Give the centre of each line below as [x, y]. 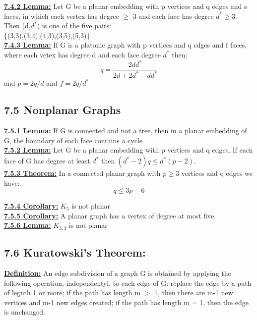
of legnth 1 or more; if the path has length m [72, 293]
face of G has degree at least [47, 161]
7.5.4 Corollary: [31, 206]
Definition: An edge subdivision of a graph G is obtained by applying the [118, 273]
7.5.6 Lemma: [28, 225]
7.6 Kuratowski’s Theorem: [75, 252]
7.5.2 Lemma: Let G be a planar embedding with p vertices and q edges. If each [128, 150]
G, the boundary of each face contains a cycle [73, 140]
